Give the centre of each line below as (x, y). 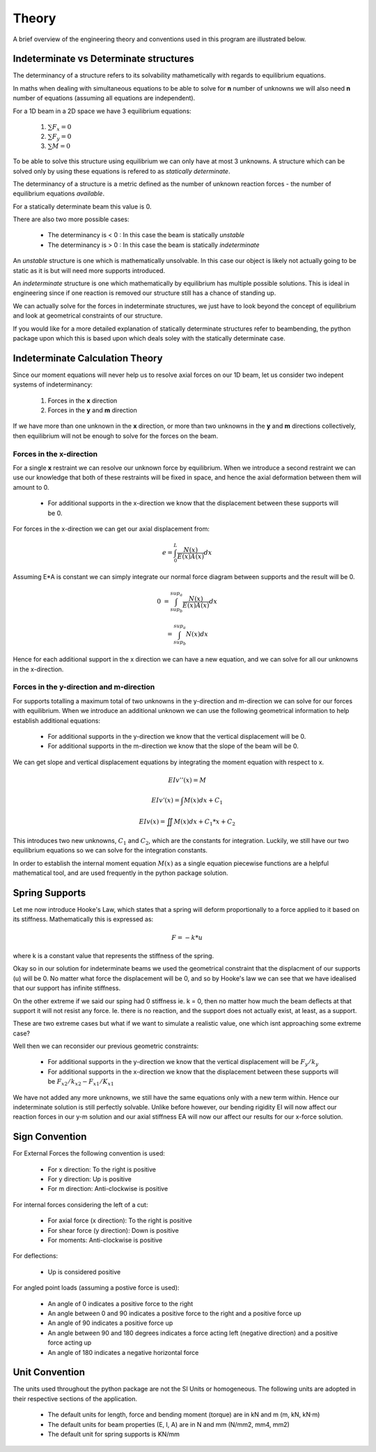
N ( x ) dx (197, 634)
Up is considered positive (84, 1272)
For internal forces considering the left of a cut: (80, 1204)
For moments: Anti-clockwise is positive (105, 1240)
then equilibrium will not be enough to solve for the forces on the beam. (116, 435)
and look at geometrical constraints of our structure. (88, 316)
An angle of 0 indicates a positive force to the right (120, 1303)
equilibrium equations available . (58, 194)
